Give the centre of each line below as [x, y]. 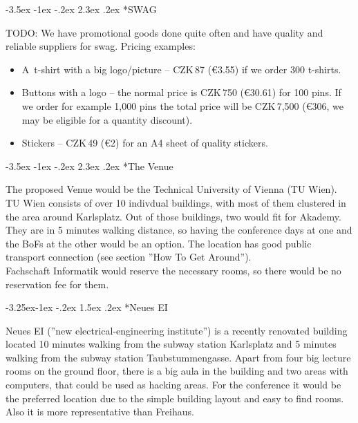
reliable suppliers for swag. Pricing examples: [101, 46]
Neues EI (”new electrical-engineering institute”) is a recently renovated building [177, 330]
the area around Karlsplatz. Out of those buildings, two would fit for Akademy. [173, 216]
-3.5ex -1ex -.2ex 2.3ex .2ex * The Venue [89, 166]
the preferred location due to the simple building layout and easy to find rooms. [175, 398]
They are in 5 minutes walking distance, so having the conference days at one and [179, 230]
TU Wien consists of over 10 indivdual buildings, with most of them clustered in [176, 202]
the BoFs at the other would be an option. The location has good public [159, 243]
